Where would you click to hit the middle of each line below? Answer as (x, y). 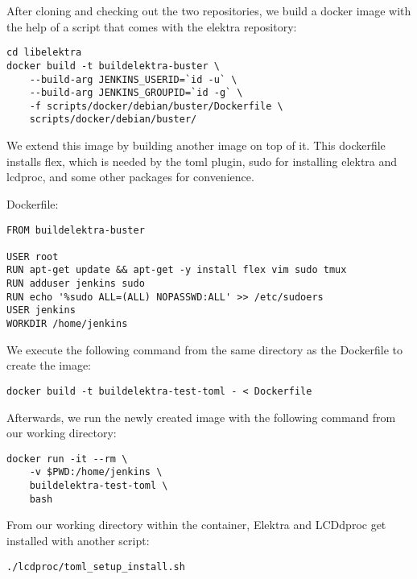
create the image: (49, 365)
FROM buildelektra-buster (76, 230)
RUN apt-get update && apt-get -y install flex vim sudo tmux (177, 270)
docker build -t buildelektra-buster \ (113, 66)
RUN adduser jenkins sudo (76, 284)
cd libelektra (44, 53)
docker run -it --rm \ (67, 459)
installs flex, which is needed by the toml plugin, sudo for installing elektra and (202, 161)
